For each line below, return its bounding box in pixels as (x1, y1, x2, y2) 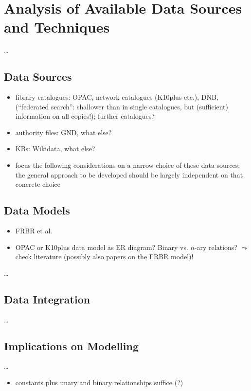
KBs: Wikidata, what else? (15, 143, 95, 154)
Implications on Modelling (4, 338, 139, 353)
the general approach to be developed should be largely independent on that (15, 169, 243, 179)
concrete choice (15, 179, 60, 189)
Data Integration (4, 291, 90, 306)
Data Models (4, 203, 70, 218)
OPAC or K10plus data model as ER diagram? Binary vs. (15, 242, 188, 252)
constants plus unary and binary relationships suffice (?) (15, 377, 183, 388)
